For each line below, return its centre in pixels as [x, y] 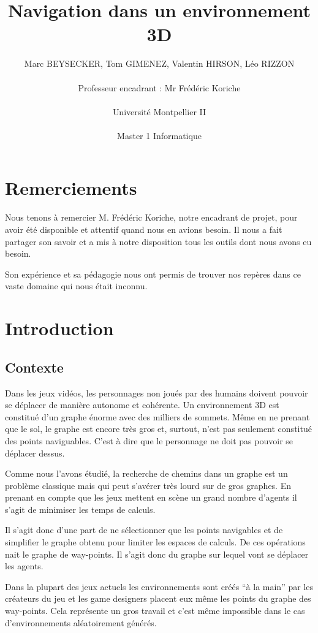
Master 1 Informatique [159, 135]
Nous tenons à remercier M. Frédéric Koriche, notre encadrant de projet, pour [151, 217]
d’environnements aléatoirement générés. [81, 622]
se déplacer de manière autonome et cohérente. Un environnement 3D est [142, 405]
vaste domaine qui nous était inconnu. [76, 286]
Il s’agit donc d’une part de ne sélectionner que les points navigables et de [144, 530]
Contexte [34, 367]
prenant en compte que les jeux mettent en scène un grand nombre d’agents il [151, 497]
